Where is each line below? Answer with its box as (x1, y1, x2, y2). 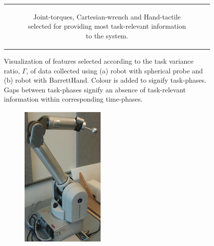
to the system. (86, 30, 128, 40)
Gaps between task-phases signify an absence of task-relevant (4, 84, 186, 94)
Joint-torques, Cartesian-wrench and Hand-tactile (33, 11, 181, 21)
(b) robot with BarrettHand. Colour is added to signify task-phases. (4, 75, 207, 85)
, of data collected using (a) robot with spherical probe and (26, 65, 203, 75)
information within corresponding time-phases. (4, 94, 143, 104)
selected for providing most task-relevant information (28, 21, 186, 31)
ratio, (4, 65, 20, 75)
